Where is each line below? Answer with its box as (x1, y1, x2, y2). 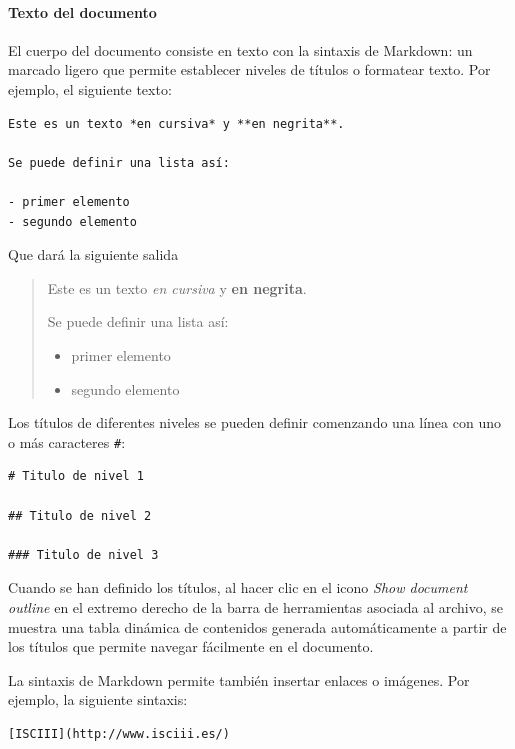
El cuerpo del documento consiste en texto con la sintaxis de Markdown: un (8, 39, 473, 60)
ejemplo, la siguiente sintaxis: (8, 689, 188, 710)
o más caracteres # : (8, 431, 126, 452)
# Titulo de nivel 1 (8, 469, 145, 484)
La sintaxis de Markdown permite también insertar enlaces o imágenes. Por (8, 669, 470, 690)
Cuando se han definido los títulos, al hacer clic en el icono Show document (8, 577, 468, 598)
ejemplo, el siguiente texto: (8, 78, 172, 99)
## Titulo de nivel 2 (8, 508, 152, 523)
